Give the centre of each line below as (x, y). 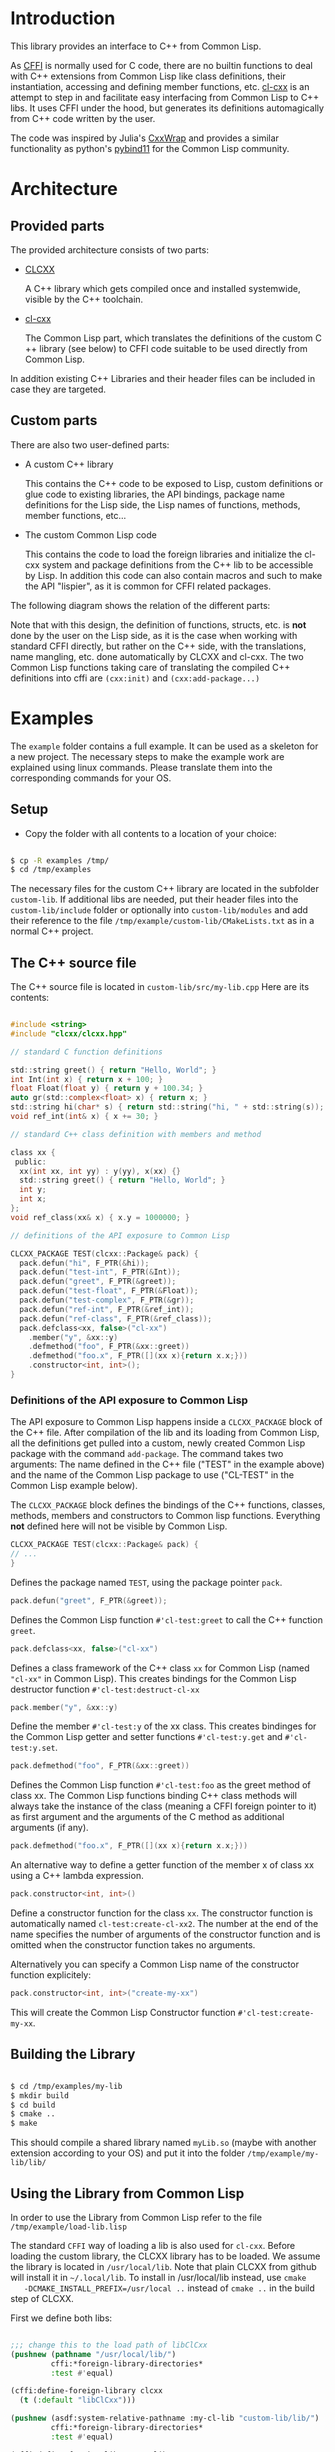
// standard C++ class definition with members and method (136, 1134)
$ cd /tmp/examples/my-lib (66, 2086)
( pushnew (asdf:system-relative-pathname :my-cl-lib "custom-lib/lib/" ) (165, 2418)
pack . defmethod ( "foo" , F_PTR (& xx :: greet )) (100, 1766)
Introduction (63, 18)
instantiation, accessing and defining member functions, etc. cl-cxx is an (160, 86)
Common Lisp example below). (74, 1486)
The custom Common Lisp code (91, 534)
